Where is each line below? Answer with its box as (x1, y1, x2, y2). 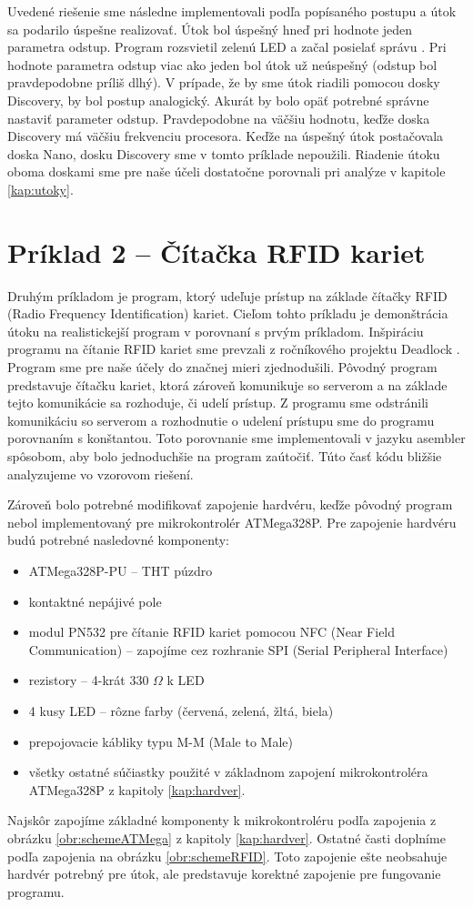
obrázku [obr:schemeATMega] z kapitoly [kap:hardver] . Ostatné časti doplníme (7, 828, 446, 847)
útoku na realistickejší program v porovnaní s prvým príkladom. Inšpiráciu (7, 321, 424, 340)
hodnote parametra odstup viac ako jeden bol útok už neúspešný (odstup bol (7, 55, 438, 74)
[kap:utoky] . (7, 179, 74, 198)
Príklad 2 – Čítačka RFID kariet (7, 233, 426, 270)
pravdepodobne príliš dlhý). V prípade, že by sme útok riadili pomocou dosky (7, 73, 440, 92)
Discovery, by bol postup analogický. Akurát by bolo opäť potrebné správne (7, 90, 429, 109)
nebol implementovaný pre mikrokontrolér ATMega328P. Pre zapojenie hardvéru (7, 512, 457, 531)
